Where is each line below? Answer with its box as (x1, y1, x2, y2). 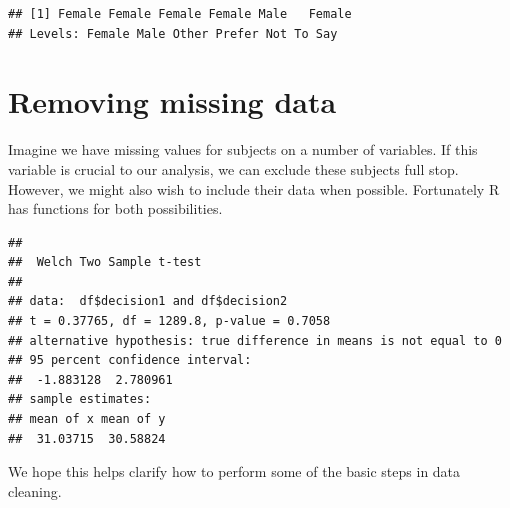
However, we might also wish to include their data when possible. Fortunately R (8, 178, 500, 199)
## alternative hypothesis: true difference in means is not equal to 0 (8, 333, 502, 348)
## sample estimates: (8, 392, 152, 407)
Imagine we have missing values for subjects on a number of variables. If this (8, 139, 478, 160)
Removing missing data (8, 81, 337, 122)
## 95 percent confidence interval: (8, 353, 252, 368)
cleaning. (8, 480, 62, 501)
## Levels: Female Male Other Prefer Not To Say (8, 26, 338, 41)
